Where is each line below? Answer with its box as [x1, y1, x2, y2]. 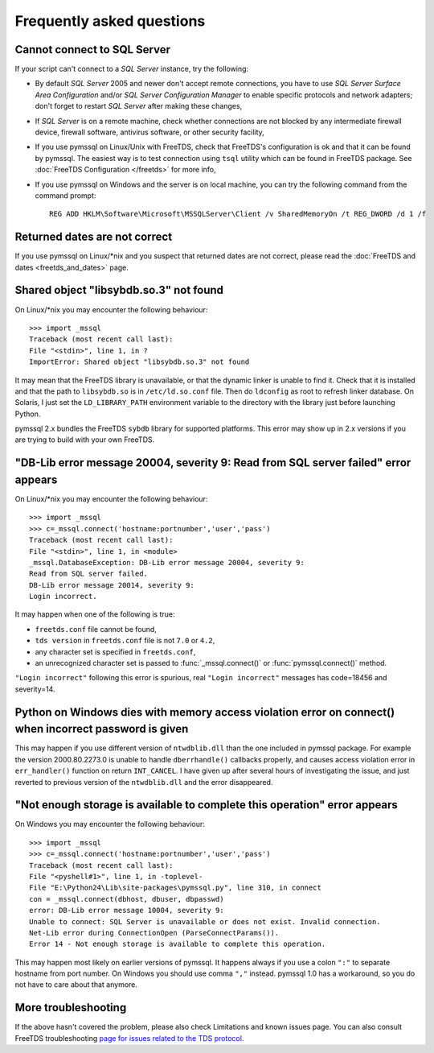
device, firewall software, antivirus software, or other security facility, [35, 127, 264, 137]
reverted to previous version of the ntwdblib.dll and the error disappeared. [14, 777, 273, 787]
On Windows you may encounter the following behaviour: [14, 820, 205, 829]
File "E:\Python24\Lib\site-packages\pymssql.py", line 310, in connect [29, 883, 321, 893]
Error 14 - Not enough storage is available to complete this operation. [29, 939, 326, 949]
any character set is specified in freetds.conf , [35, 646, 196, 656]
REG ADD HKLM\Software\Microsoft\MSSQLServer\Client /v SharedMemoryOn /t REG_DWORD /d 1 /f [49, 209, 427, 219]
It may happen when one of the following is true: [14, 609, 175, 619]
